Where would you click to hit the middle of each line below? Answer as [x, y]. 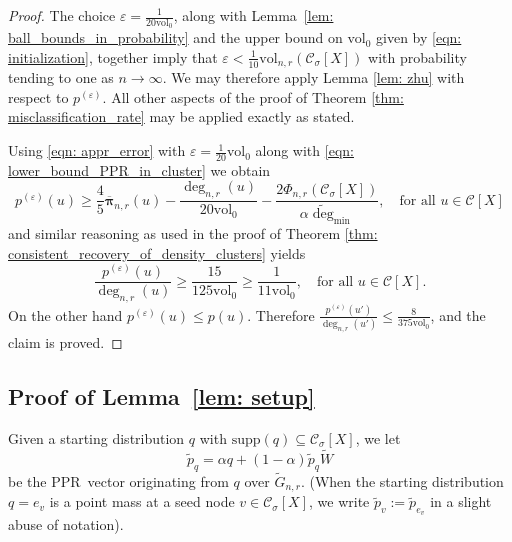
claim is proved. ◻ [65, 342]
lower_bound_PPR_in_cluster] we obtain [139, 169]
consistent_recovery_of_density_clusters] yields [157, 252]
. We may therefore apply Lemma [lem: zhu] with [313, 77]
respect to [38, 96]
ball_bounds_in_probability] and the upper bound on [175, 37]
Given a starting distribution [96, 437]
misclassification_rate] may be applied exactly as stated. [181, 116]
